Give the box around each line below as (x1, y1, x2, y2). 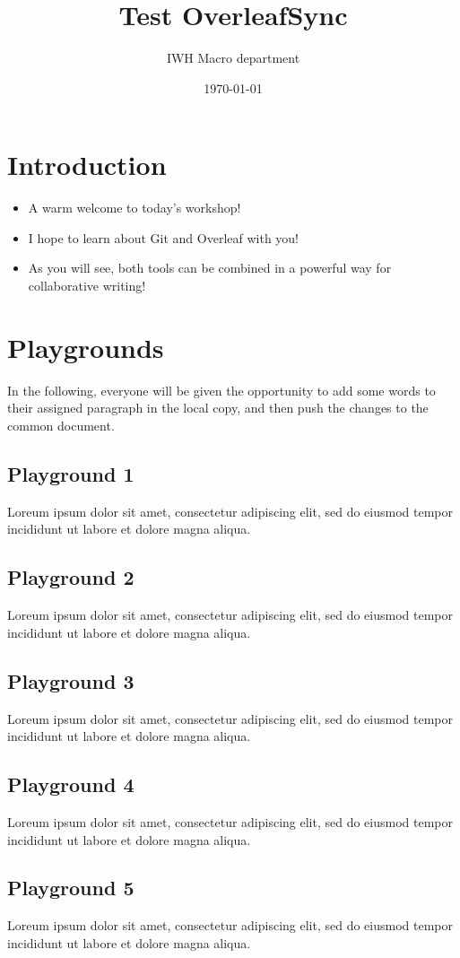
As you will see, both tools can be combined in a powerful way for (28, 258, 392, 277)
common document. (7, 415, 115, 434)
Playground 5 (7, 874, 135, 901)
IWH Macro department (166, 48, 300, 67)
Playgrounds (7, 328, 164, 365)
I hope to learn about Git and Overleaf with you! (28, 228, 299, 247)
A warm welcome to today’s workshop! (28, 198, 241, 217)
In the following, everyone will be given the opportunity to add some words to (7, 380, 436, 399)
